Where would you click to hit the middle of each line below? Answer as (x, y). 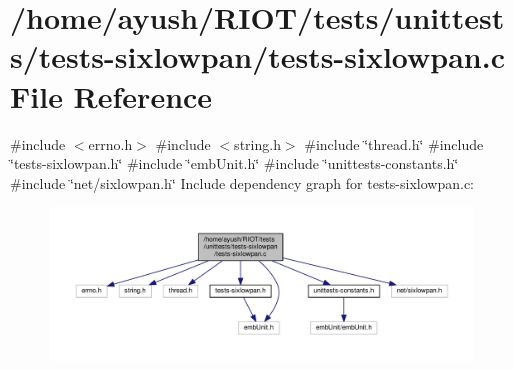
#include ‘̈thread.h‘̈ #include (394, 143)
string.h (257, 143)
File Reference (111, 95)
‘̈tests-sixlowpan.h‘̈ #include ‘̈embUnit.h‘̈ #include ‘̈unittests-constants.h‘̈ (234, 163)
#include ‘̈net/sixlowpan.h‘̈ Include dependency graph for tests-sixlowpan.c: (242, 182)
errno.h (110, 143)
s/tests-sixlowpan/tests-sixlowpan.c (257, 56)
